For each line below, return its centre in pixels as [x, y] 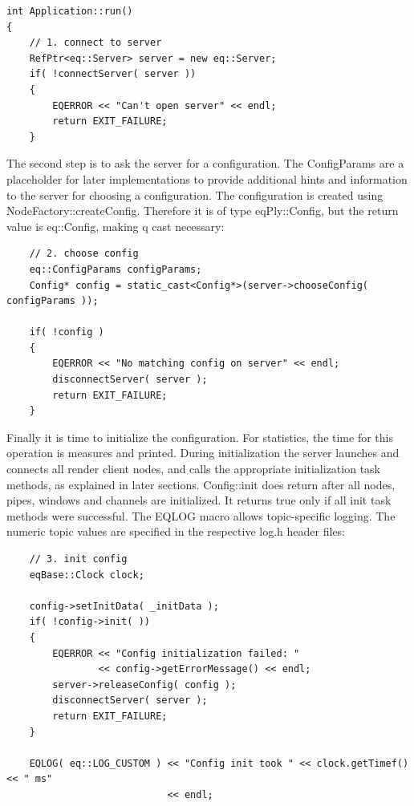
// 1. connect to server [95, 43]
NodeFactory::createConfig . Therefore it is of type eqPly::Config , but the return [203, 211]
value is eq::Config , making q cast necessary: [116, 226]
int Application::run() [70, 11]
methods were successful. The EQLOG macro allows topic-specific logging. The [201, 515]
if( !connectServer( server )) [113, 74]
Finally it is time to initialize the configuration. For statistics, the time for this [200, 437]
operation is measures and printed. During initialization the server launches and [203, 453]
